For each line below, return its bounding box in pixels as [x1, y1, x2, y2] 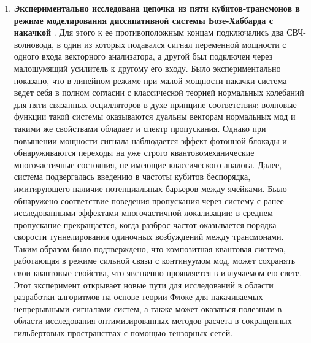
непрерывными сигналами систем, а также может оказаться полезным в [13, 302, 282, 315]
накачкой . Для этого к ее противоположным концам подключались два [13, 26, 284, 39]
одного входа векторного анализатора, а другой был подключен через [13, 50, 273, 63]
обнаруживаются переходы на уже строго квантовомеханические [13, 146, 255, 159]
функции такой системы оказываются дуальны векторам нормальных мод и [13, 110, 296, 123]
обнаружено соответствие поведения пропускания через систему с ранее [13, 194, 284, 207]
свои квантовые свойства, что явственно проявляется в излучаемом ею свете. [13, 266, 302, 279]
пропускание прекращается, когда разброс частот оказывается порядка [13, 218, 277, 231]
